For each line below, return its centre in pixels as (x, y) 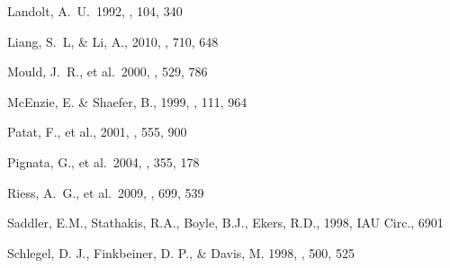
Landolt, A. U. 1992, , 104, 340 (95, 11)
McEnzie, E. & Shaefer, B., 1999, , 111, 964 (127, 101)
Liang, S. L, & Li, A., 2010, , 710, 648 (113, 41)
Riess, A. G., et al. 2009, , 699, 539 (106, 192)
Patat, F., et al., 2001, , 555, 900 (97, 132)
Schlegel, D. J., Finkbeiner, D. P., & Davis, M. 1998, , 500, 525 (181, 252)
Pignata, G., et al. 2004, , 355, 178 (103, 161)
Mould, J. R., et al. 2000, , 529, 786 (108, 71)
